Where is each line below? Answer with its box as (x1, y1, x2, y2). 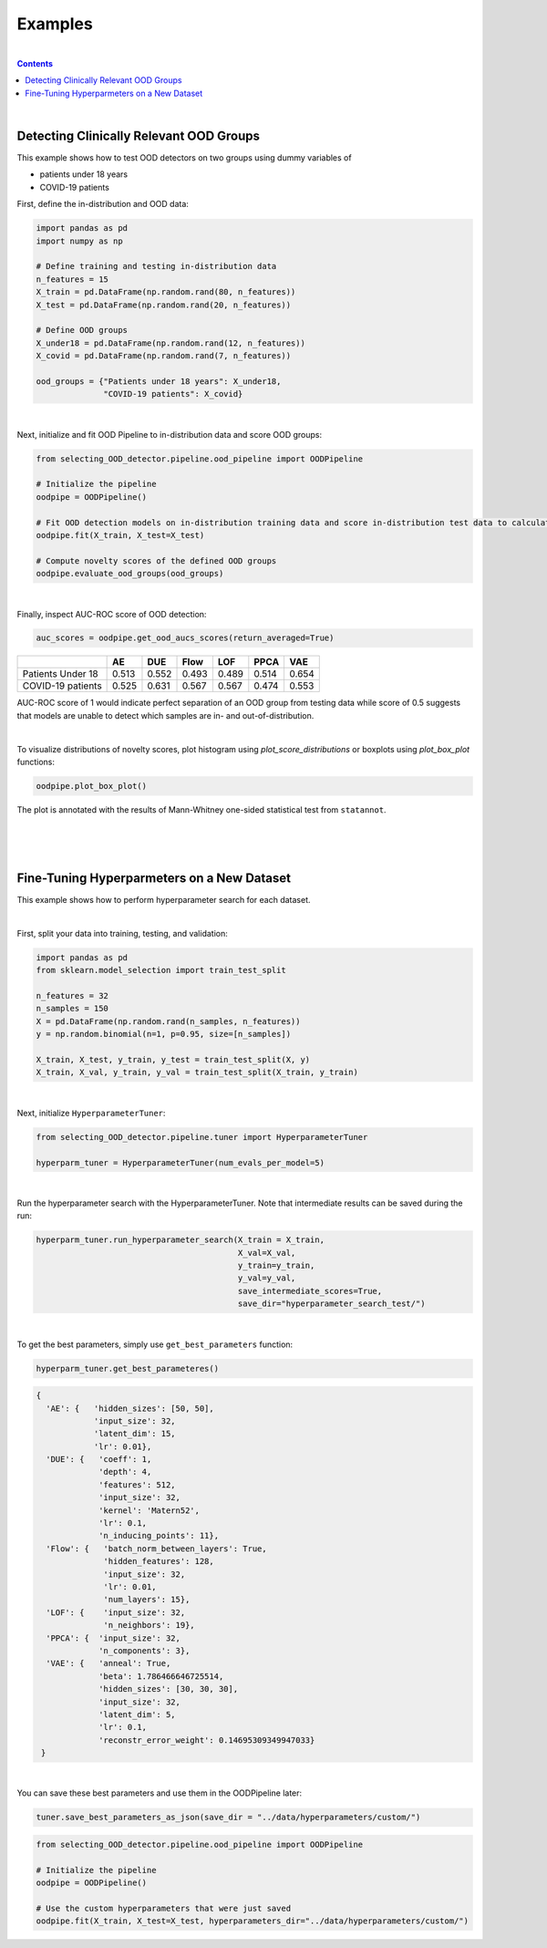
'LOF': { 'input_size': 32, (46, 1607, 186, 1618)
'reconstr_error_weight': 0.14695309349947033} (98, 1735, 315, 1746)
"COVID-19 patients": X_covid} (103, 389, 243, 399)
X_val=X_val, (237, 1248, 296, 1258)
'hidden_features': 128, (103, 1556, 214, 1567)
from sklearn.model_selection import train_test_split (36, 965, 286, 976)
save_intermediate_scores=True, (237, 1286, 383, 1296)
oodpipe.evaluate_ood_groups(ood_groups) (36, 568, 224, 579)
